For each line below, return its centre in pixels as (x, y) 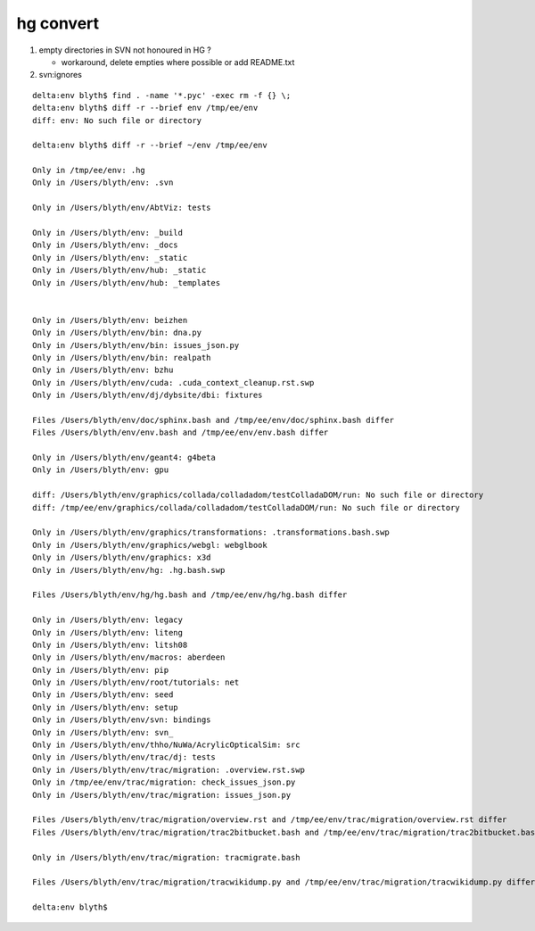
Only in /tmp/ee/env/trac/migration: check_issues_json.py (164, 782)
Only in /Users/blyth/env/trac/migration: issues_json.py (162, 795)
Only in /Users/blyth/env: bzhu (103, 370)
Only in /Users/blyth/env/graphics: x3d (122, 557)
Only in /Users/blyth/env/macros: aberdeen (129, 657)
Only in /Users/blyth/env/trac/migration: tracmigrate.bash (166, 857)
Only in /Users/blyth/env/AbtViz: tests (122, 208)
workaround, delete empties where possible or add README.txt (178, 62)
